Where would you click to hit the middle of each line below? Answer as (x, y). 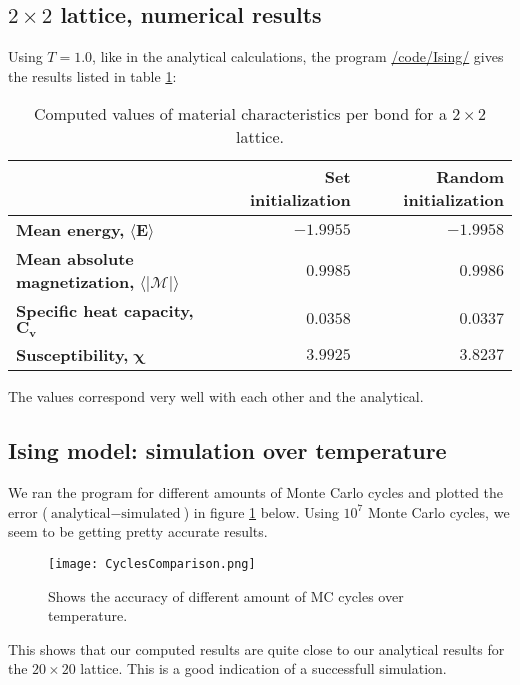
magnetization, (75, 282)
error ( (28, 511)
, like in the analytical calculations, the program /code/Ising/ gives (298, 56)
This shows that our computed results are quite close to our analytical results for (256, 648)
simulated (151, 513)
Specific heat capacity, (105, 311)
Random (470, 177)
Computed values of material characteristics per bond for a (240, 114)
